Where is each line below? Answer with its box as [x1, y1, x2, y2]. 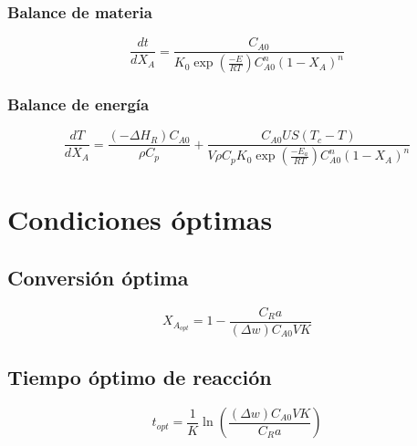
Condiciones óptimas [7, 201, 273, 238]
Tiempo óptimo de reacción [7, 363, 272, 391]
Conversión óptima [7, 264, 189, 292]
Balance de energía [7, 93, 150, 116]
